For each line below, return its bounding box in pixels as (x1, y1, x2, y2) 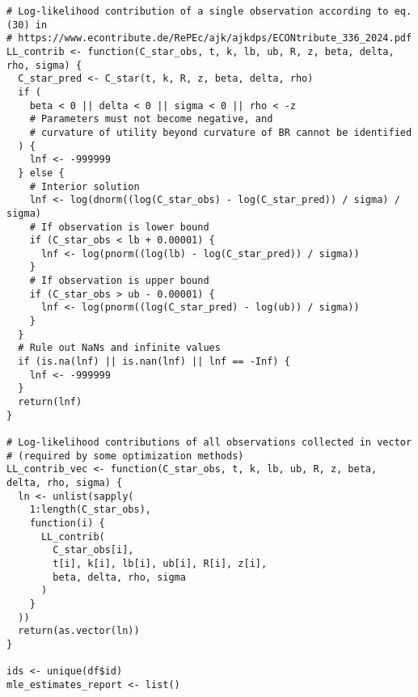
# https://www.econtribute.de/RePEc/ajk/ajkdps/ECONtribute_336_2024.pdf (6, 32, 412, 44)
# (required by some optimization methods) (6, 450, 244, 462)
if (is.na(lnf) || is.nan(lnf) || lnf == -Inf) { (18, 356, 290, 368)
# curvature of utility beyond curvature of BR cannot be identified (29, 126, 412, 138)
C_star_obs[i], (53, 544, 134, 556)
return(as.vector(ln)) (18, 625, 140, 637)
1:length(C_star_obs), (29, 504, 151, 516)
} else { (18, 167, 65, 179)
